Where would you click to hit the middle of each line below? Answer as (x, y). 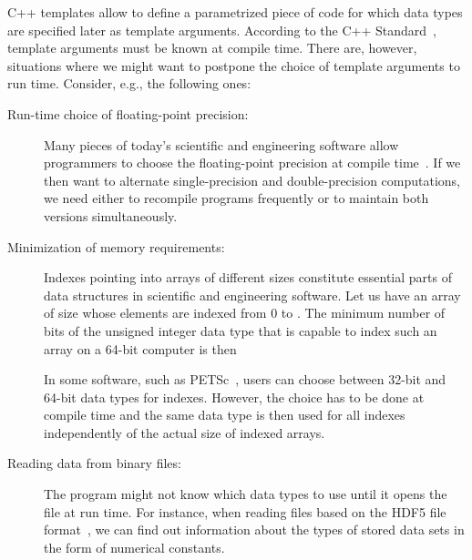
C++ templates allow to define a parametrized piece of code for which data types (235, 12)
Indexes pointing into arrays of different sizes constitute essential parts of (248, 277)
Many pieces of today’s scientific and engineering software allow (221, 144)
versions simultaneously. (111, 215)
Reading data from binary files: (94, 463)
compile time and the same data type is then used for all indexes (225, 415)
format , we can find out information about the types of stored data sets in (254, 529)
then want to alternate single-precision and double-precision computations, (252, 180)
